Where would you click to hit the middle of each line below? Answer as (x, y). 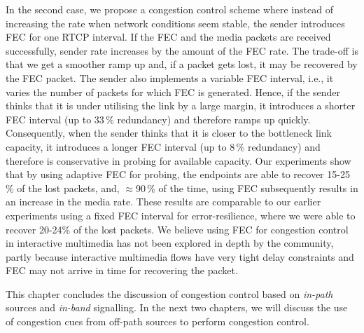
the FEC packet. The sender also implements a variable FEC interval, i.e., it (170, 77)
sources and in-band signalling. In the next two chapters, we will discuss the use (177, 307)
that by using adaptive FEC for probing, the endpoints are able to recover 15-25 (178, 174)
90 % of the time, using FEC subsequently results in (247, 188)
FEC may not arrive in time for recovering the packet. (122, 270)
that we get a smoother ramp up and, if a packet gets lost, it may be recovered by (182, 64)
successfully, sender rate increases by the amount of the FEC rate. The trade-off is (182, 50)
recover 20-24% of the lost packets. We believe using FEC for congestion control (177, 229)
